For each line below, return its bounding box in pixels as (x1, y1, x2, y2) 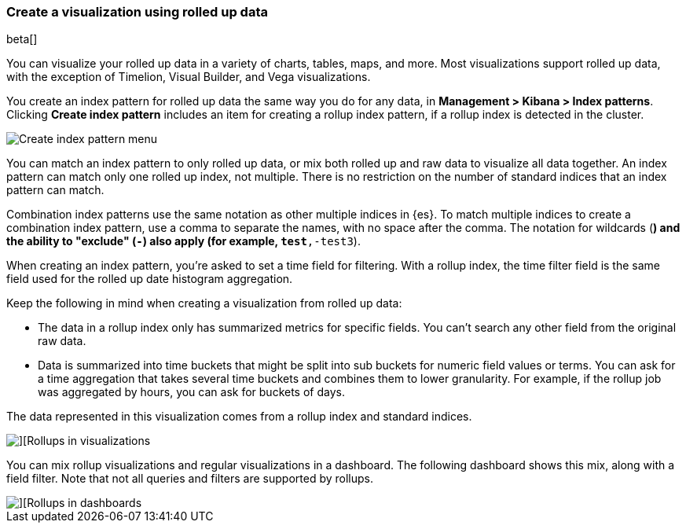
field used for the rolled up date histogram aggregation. (6, 272, 293, 286)
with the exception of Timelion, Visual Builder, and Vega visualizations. (6, 70, 371, 84)
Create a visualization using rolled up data (6, 4, 268, 20)
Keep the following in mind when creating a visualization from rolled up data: (6, 296, 402, 310)
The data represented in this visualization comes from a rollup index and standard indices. (6, 410, 472, 424)
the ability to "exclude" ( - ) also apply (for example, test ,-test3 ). (6, 234, 361, 248)
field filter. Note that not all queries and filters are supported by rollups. (6, 472, 373, 486)
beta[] (6, 32, 38, 46)
